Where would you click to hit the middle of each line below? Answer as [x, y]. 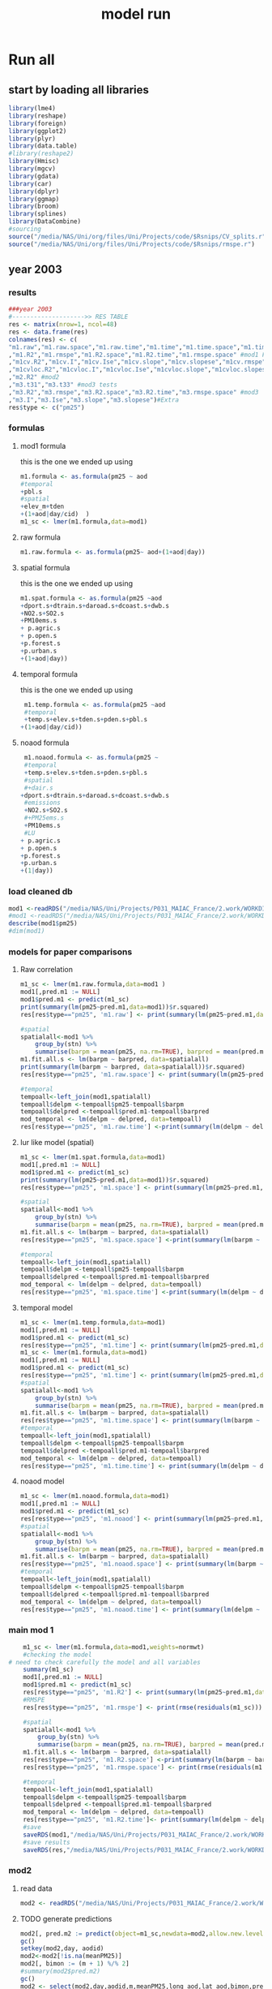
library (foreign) [38, 123]
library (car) [30, 183]
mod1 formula [43, 446]
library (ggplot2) [38, 131]
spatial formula [45, 567]
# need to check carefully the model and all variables [104, 1662]
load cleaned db [40, 892]
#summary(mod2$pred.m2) [60, 1972]
